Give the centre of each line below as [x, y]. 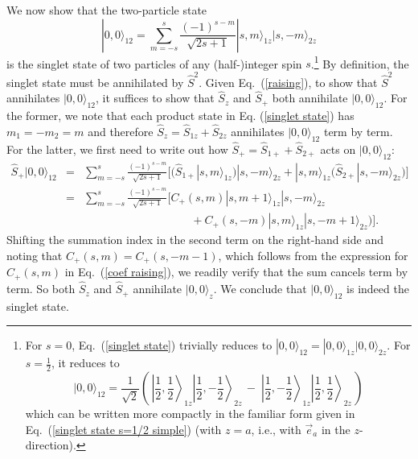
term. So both [41, 289]
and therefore [121, 131]
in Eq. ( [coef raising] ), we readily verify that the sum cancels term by [236, 272]
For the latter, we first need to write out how [117, 149]
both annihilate [310, 98]
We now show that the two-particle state [107, 10]
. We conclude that [260, 289]
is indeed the [378, 289]
